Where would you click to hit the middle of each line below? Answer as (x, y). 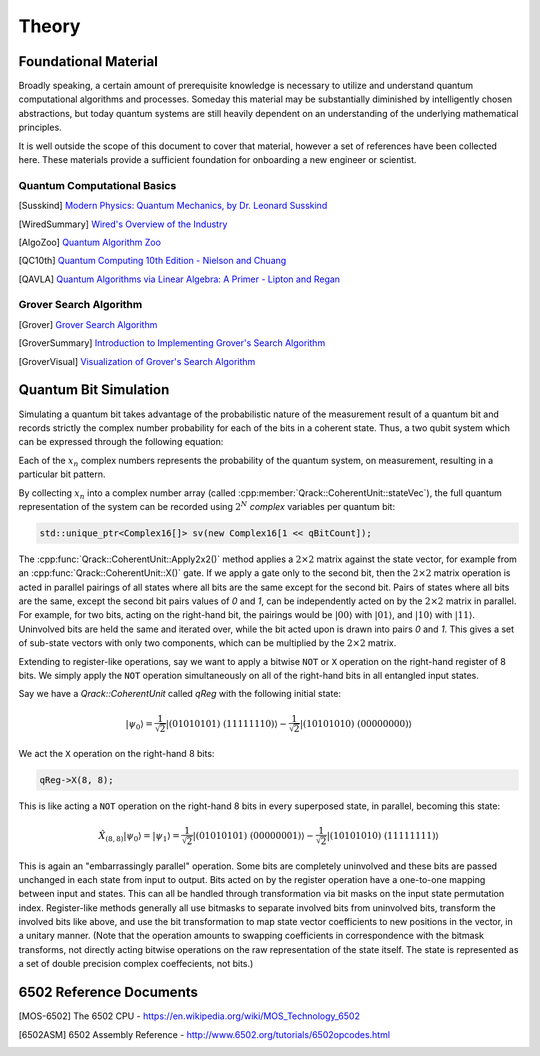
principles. (40, 127)
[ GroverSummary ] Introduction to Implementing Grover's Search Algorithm (172, 343)
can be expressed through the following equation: (121, 442)
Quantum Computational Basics (97, 185)
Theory (49, 26)
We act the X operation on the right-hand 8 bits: (116, 753)
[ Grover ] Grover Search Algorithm (88, 324)
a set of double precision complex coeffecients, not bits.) (136, 964)
